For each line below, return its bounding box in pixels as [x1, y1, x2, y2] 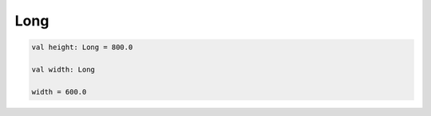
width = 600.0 [31, 87, 87, 96]
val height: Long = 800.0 [31, 43, 133, 52]
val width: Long [31, 64, 96, 74]
